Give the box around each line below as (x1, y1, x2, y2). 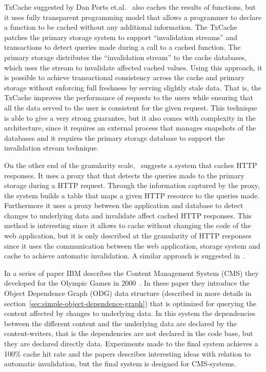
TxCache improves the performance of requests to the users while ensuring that (4, 92, 253, 103)
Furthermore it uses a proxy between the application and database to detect (4, 200, 243, 211)
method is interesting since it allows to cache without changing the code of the (4, 220, 251, 231)
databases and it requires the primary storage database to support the (4, 132, 225, 143)
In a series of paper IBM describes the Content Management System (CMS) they (4, 267, 259, 278)
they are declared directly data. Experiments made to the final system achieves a (4, 338, 258, 348)
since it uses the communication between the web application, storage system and (4, 240, 260, 251)
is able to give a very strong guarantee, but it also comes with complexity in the (4, 112, 256, 123)
